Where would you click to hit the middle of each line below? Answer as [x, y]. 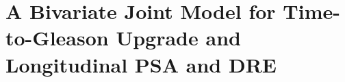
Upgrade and [178, 38]
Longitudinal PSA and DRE [141, 64]
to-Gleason [57, 38]
